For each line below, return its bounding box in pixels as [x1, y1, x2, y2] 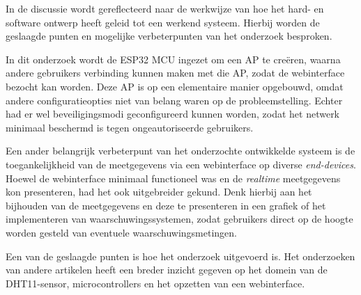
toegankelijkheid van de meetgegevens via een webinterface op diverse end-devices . [6, 157, 356, 171]
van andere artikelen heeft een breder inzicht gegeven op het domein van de [6, 262, 328, 277]
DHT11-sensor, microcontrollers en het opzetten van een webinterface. [6, 276, 305, 290]
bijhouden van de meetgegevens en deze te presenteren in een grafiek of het [6, 198, 326, 212]
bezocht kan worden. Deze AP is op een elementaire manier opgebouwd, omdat [6, 79, 344, 93]
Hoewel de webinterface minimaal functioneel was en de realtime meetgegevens [6, 170, 341, 185]
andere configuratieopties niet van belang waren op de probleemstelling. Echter [6, 93, 343, 107]
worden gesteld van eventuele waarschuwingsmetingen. [6, 225, 237, 239]
